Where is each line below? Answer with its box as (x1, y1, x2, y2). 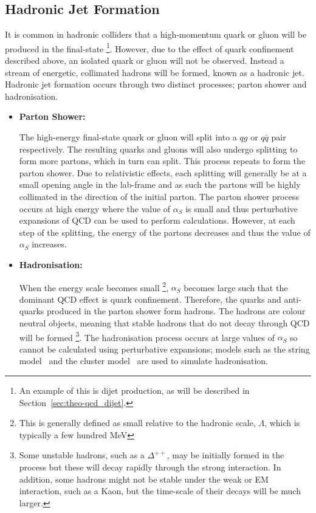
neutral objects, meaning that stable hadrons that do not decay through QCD (19, 316, 310, 329)
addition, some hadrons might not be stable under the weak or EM (19, 472, 269, 485)
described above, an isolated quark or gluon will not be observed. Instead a (5, 54, 284, 67)
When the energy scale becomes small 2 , (19, 279, 169, 294)
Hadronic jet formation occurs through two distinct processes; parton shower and (5, 78, 307, 91)
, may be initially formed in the (167, 449, 284, 461)
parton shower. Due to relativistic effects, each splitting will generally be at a (19, 166, 307, 179)
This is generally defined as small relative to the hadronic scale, (19, 416, 256, 429)
